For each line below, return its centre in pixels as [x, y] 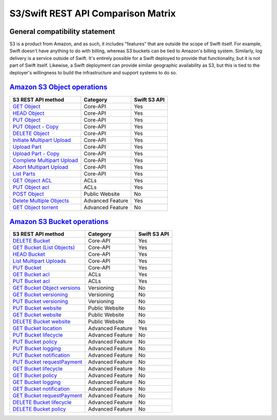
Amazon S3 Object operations [58, 87]
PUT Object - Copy [36, 127]
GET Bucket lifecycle [38, 369]
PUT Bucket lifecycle [38, 335]
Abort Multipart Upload [41, 167]
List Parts [24, 173]
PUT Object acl [31, 187]
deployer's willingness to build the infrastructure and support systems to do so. [93, 72]
